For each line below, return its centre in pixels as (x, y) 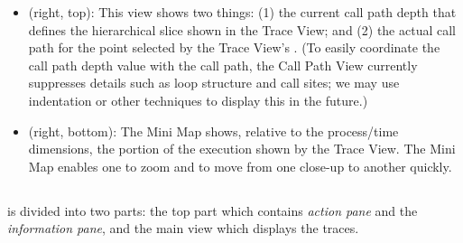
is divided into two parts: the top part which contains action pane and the (213, 210)
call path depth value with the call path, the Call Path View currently (223, 65)
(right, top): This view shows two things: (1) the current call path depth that (242, 12)
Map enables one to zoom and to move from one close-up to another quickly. (240, 166)
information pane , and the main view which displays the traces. (183, 228)
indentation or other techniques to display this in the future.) (198, 100)
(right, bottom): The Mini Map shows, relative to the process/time (213, 131)
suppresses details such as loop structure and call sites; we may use (214, 83)
